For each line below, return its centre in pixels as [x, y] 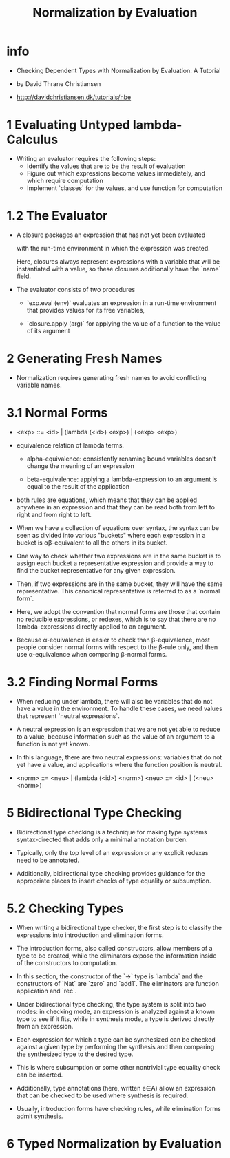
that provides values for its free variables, [86, 310]
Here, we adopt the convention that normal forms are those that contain [118, 611]
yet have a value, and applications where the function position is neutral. [119, 764]
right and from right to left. [54, 514]
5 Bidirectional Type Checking [94, 813]
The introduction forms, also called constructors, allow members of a [114, 948]
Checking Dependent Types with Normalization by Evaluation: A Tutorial [118, 70]
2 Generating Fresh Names [84, 359]
